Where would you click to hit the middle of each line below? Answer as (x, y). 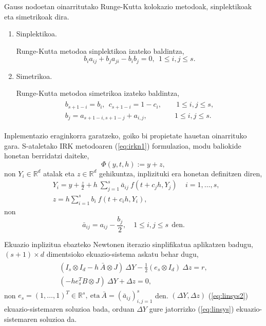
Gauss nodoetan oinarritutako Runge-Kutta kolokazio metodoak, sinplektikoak (128, 6)
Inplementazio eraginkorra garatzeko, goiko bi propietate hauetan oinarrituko (126, 136)
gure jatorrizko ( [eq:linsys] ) (192, 309)
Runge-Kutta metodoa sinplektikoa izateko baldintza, (100, 50)
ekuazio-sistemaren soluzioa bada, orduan (69, 309)
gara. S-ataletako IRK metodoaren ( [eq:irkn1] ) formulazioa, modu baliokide (123, 145)
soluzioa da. (58, 319)
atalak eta (59, 173)
